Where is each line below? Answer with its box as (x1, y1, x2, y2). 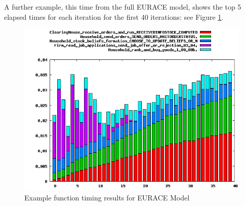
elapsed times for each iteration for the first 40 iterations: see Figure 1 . (4, 11, 224, 22)
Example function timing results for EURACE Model (24, 192, 190, 202)
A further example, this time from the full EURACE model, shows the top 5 (4, 2, 241, 12)
